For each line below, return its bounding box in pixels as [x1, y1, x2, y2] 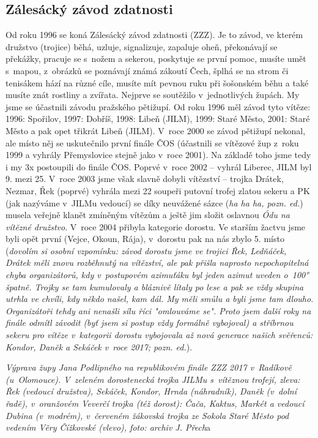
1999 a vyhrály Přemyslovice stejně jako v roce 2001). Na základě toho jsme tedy [6, 148, 311, 161]
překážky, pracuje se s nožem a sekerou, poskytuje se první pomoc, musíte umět [6, 52, 306, 65]
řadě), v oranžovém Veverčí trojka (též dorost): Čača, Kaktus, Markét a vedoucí [6, 397, 305, 410]
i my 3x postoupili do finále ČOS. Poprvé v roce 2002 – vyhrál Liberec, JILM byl [6, 160, 312, 173]
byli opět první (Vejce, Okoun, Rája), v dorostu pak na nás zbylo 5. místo [6, 232, 284, 245]
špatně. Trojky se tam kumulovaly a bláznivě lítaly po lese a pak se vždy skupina [6, 280, 304, 293]
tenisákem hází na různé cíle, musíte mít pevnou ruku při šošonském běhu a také [6, 76, 309, 89]
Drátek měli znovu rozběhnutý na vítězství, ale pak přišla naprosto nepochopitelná [6, 256, 309, 269]
